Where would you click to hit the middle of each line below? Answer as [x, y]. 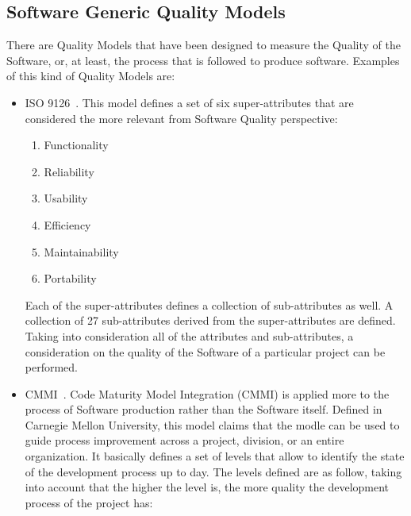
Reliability [69, 171]
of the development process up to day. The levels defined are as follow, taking [213, 471]
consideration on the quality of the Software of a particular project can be [205, 351]
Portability [70, 278]
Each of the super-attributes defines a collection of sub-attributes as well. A [209, 304]
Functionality [76, 145]
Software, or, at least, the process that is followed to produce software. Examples [203, 60]
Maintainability [81, 251]
